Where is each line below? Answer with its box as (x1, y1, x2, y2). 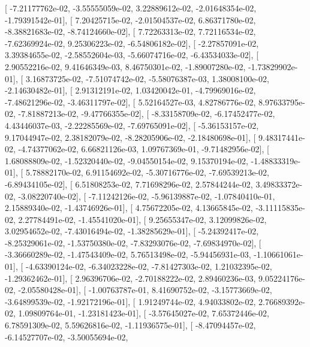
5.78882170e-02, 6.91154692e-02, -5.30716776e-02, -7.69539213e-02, (25, 166, 269, 179)
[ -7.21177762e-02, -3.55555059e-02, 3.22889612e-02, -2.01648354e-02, (5, 2, 257, 14)
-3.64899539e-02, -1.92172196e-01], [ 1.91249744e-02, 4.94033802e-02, (5, 295, 256, 307)
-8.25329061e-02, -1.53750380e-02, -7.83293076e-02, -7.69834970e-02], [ (5, 236, 261, 249)
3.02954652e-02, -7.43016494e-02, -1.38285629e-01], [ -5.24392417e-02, (5, 225, 259, 237)
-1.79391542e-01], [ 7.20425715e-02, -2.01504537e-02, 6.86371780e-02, (5, 13, 256, 26)
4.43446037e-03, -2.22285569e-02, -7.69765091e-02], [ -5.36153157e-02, (5, 119, 259, 131)
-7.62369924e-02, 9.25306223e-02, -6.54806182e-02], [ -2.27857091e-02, (5, 37, 259, 49)
